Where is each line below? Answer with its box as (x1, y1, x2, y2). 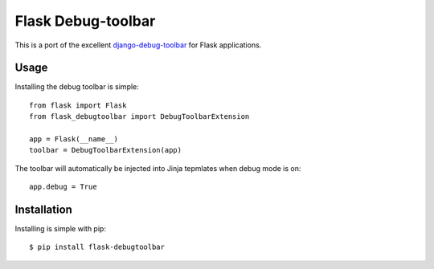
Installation (14, 203, 72, 216)
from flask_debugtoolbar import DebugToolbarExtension (29, 112, 250, 121)
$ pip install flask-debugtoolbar (29, 243, 165, 252)
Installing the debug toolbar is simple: (14, 82, 140, 92)
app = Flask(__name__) (29, 135, 119, 144)
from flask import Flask (29, 100, 127, 110)
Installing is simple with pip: (14, 224, 106, 234)
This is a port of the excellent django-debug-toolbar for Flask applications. (14, 40, 262, 50)
